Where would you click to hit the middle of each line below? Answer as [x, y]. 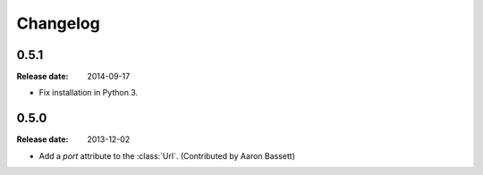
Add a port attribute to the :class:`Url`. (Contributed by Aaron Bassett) [167, 155]
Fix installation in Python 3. [89, 93]
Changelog [58, 23]
